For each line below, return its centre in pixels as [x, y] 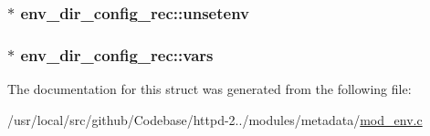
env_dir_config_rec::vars [117, 54]
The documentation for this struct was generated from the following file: [210, 89]
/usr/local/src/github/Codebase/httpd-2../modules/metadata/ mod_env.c [215, 119]
